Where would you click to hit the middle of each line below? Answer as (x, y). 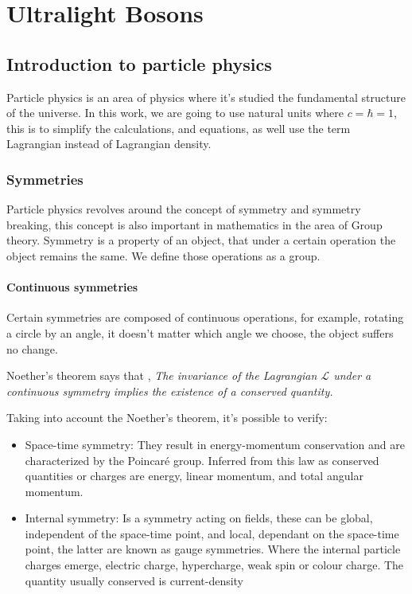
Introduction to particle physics (139, 63)
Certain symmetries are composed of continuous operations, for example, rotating (205, 317)
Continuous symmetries (72, 287)
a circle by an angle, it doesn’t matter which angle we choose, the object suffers (200, 332)
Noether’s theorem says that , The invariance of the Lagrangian (162, 375)
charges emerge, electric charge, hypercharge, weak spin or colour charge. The (214, 565)
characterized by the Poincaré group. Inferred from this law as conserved (202, 460)
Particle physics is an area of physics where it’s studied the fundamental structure (206, 97)
